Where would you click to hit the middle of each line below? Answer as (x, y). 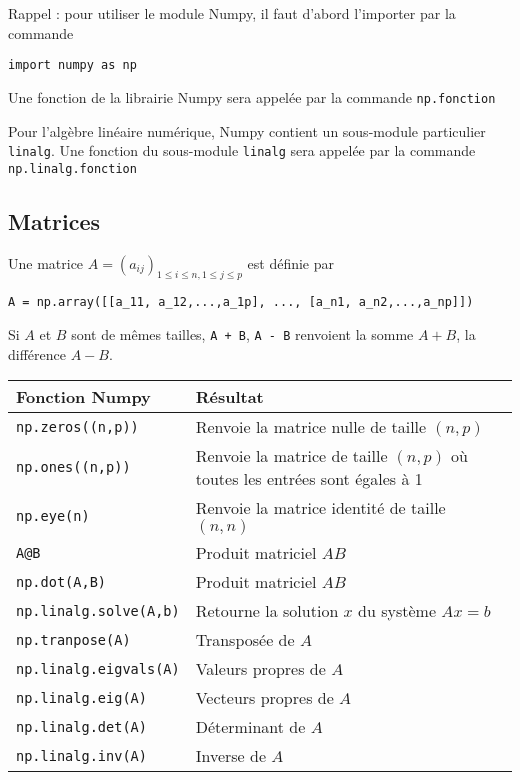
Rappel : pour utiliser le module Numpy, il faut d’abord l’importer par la (232, 13)
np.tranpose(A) (73, 639)
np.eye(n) (53, 515)
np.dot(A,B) (61, 581)
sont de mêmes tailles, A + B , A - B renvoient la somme (242, 334)
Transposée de (245, 640)
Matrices (54, 220)
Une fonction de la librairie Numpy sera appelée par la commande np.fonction (252, 96)
